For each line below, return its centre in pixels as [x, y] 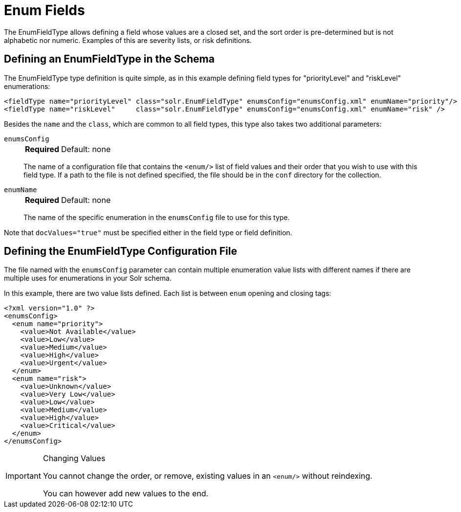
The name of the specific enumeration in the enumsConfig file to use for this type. [157, 217]
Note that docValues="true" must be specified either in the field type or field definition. [148, 232]
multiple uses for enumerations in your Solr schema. [88, 278]
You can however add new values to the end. [126, 494]
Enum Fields [44, 10]
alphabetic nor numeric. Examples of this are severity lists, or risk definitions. [128, 40]
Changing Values [74, 458]
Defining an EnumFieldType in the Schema [109, 59]
